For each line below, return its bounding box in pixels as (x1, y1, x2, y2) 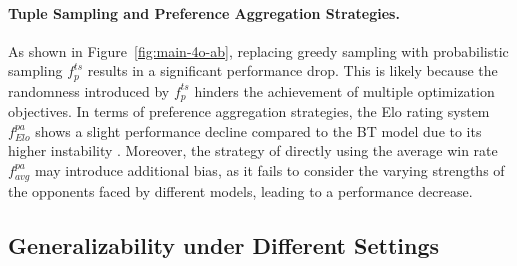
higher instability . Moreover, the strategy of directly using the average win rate (8, 140, 498, 161)
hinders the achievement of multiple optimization (194, 80, 495, 101)
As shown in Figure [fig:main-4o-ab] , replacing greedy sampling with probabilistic (8, 40, 509, 61)
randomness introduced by (8, 80, 170, 101)
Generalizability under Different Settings (8, 229, 440, 260)
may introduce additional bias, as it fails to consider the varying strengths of (34, 160, 505, 181)
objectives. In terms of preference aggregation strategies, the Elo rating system (8, 101, 490, 122)
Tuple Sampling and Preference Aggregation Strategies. (8, 2, 400, 23)
